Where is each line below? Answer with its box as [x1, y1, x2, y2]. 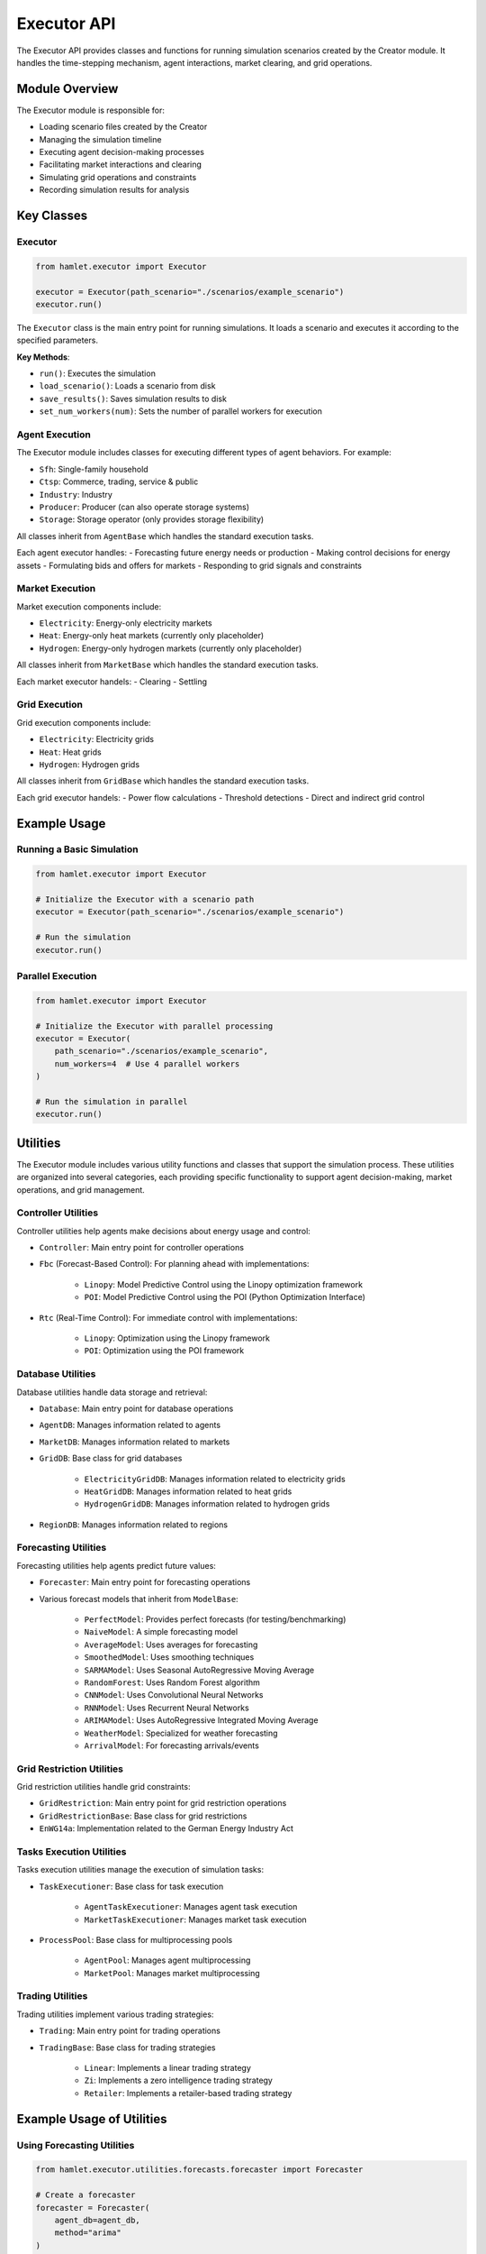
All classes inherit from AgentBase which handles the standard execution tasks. [16, 530, 314, 541]
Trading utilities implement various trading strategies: [16, 2009, 214, 2020]
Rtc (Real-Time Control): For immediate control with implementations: [39, 1312, 298, 1323]
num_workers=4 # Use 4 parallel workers [54, 1058, 240, 1068]
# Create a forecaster [35, 2190, 136, 2200]
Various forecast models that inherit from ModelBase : [39, 1593, 238, 1604]
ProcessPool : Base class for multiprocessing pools [39, 1934, 233, 1945]
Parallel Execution [16, 969, 98, 982]
